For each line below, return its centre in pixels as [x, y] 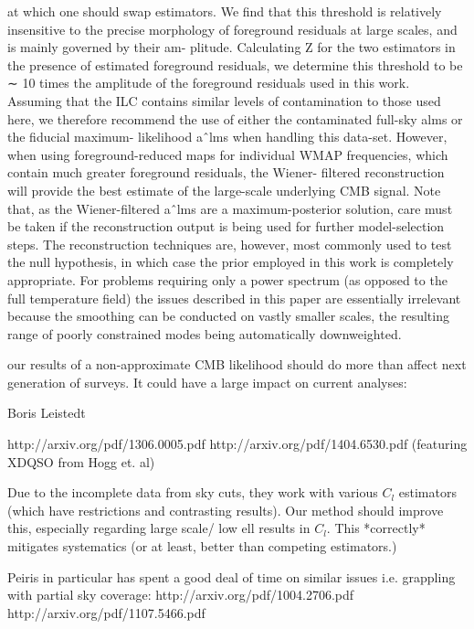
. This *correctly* [376, 528]
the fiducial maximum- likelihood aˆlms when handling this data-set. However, [227, 137]
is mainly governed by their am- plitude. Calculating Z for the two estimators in [232, 47]
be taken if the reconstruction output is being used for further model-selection [226, 226]
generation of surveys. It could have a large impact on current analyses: [207, 382]
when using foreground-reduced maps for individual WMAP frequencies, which [228, 154]
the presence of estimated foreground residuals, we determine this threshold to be [235, 64]
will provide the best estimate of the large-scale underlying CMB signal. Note [224, 190]
